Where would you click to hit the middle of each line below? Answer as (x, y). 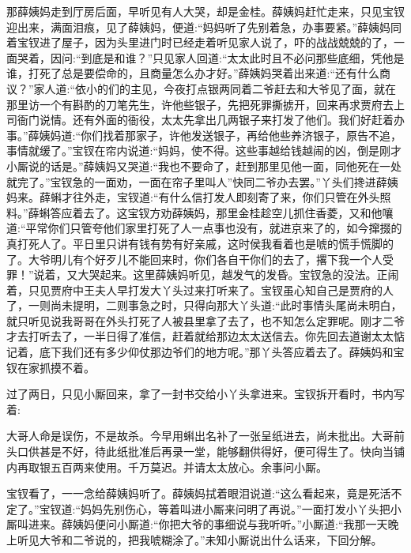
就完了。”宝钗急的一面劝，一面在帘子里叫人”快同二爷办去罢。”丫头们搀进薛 (197, 181)
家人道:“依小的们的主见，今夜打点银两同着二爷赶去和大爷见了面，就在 (215, 88)
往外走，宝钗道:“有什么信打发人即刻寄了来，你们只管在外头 (226, 197)
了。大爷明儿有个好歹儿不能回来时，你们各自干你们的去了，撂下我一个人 (194, 259)
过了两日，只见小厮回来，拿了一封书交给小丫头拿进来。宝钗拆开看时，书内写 (205, 394)
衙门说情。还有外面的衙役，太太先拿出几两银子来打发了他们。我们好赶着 (205, 120)
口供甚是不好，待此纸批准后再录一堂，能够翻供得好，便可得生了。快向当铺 (211, 451)
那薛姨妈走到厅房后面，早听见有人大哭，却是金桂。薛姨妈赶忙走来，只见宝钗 (205, 11)
